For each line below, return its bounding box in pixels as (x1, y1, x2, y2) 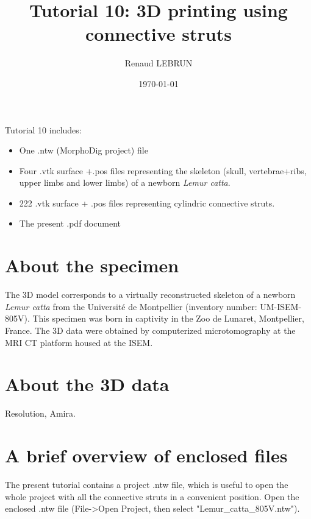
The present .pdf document (19, 217, 121, 230)
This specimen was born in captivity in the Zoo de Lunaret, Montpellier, (32, 312, 304, 325)
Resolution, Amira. (5, 407, 76, 420)
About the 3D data (5, 372, 170, 397)
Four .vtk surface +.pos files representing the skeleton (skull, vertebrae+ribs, (19, 164, 307, 177)
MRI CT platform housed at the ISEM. (5, 336, 153, 348)
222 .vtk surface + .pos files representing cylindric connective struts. (19, 196, 275, 209)
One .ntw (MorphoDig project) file (19, 144, 148, 157)
